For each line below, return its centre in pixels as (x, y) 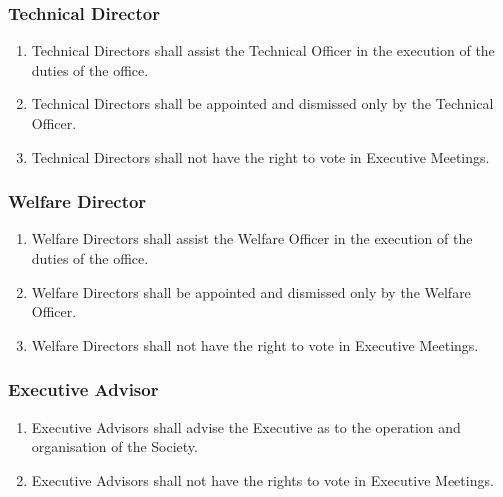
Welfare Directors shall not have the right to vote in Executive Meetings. (255, 344)
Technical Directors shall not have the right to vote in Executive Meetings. (260, 156)
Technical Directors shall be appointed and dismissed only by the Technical (262, 103)
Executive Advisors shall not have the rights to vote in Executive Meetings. (262, 479)
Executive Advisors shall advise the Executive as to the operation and (246, 426)
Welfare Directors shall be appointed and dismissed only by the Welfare (251, 291)
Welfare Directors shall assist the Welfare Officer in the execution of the (252, 238)
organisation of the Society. (114, 446)
